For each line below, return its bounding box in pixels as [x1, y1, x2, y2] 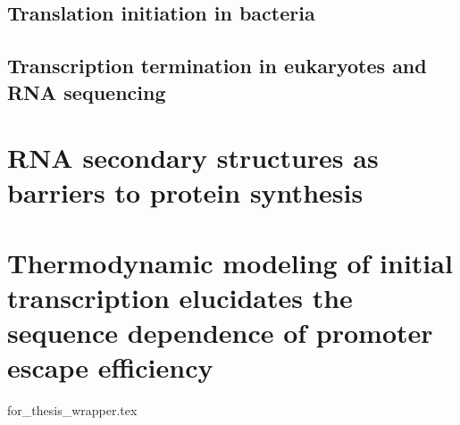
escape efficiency [7, 349, 213, 386]
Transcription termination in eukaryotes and [7, 52, 427, 79]
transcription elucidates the [7, 279, 353, 315]
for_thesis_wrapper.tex [7, 401, 138, 420]
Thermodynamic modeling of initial [7, 244, 453, 280]
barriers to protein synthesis [7, 174, 364, 211]
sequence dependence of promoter [7, 314, 433, 351]
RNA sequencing [7, 78, 166, 105]
